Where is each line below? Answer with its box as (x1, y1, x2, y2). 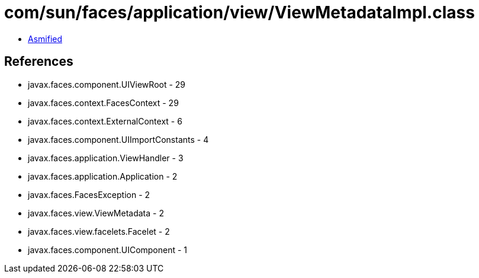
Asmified (28, 33, 63, 44)
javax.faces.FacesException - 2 (28, 189, 150, 200)
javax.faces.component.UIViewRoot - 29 (28, 79, 186, 90)
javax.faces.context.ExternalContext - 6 (28, 116, 182, 126)
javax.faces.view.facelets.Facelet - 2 (28, 226, 170, 237)
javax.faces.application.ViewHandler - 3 (28, 152, 184, 163)
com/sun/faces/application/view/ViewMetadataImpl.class (4, 2, 475, 23)
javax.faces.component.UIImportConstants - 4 (28, 134, 209, 145)
